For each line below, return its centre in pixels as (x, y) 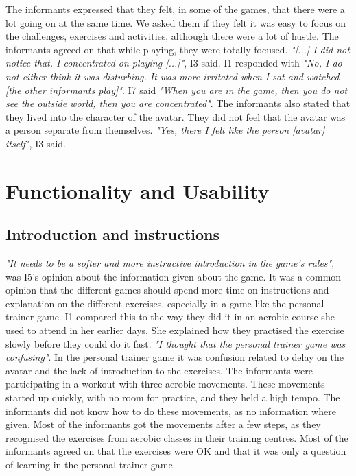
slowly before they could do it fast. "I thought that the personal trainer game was (176, 343)
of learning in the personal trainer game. (91, 465)
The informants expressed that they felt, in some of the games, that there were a (175, 9)
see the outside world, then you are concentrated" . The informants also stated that (178, 103)
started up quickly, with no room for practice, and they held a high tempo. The (173, 397)
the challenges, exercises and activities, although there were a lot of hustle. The (172, 36)
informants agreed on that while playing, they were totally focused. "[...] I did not (178, 49)
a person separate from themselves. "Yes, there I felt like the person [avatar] (165, 130)
